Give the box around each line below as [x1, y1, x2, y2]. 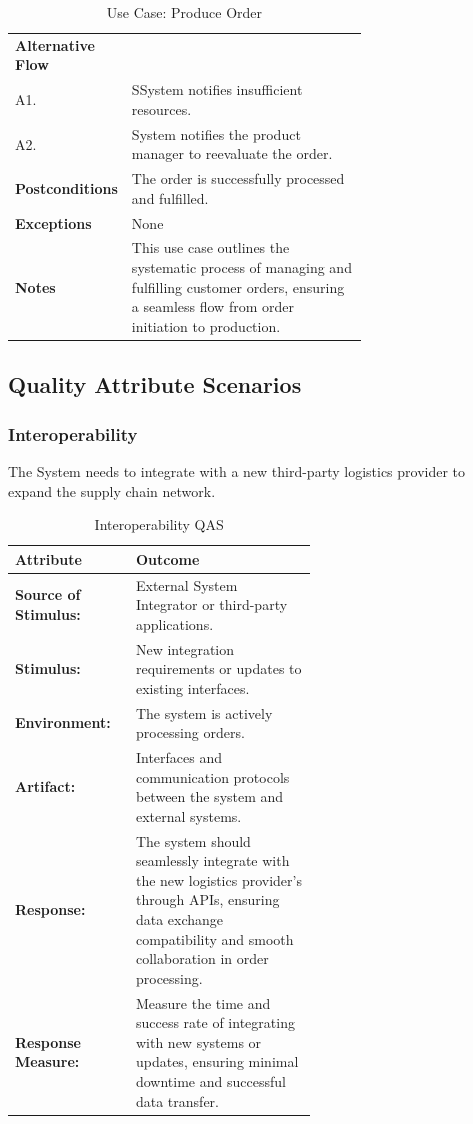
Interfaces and [135, 747, 223, 768]
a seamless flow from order [131, 296, 294, 317]
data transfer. [135, 1090, 219, 1111]
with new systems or [135, 1031, 262, 1052]
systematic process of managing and [131, 257, 352, 278]
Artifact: [15, 776, 76, 797]
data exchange [135, 909, 224, 930]
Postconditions [15, 177, 118, 198]
